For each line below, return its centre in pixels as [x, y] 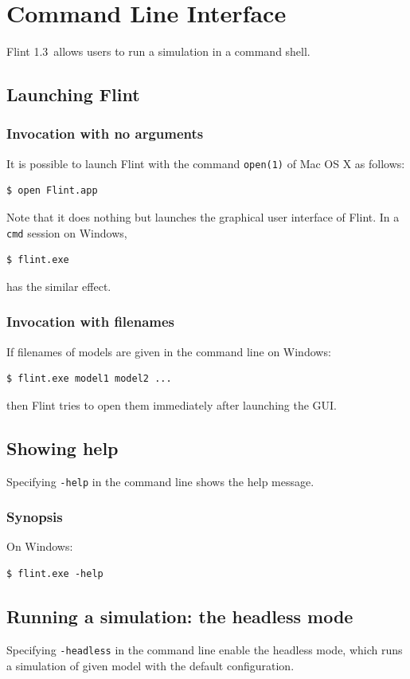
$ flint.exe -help [55, 574]
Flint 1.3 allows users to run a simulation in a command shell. [158, 51]
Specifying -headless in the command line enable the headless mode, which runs [205, 649]
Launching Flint [73, 94]
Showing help [62, 447]
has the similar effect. [59, 286]
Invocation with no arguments [105, 133]
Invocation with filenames [91, 322]
